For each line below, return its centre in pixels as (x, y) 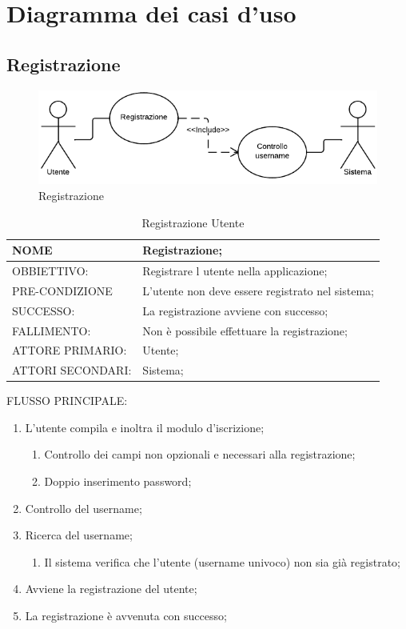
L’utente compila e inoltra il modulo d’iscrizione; (145, 427)
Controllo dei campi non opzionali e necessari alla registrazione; (200, 454)
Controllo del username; (84, 508)
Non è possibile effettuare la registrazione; (245, 330)
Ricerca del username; (79, 535)
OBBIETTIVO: (50, 270)
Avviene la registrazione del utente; (111, 589)
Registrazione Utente (193, 222)
